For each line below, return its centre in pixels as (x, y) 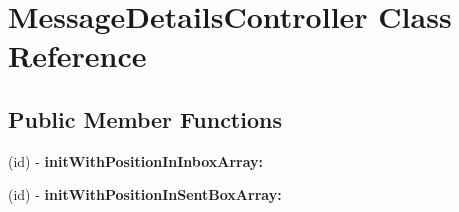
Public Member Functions (145, 118)
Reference (77, 55)
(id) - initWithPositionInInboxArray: (136, 160)
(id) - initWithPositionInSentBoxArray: (145, 194)
